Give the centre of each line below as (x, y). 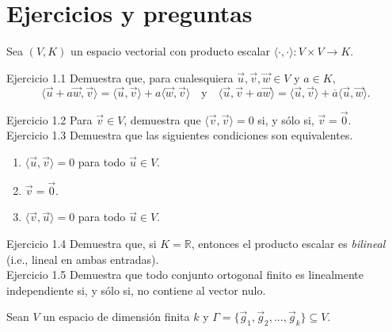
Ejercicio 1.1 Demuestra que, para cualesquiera (120, 77)
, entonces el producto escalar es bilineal (288, 243)
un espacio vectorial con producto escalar (170, 51)
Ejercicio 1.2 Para (49, 119)
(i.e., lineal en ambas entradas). (83, 259)
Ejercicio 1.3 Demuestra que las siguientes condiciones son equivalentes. (180, 135)
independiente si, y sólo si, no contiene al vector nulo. (136, 290)
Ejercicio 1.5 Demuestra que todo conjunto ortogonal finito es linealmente (185, 275)
